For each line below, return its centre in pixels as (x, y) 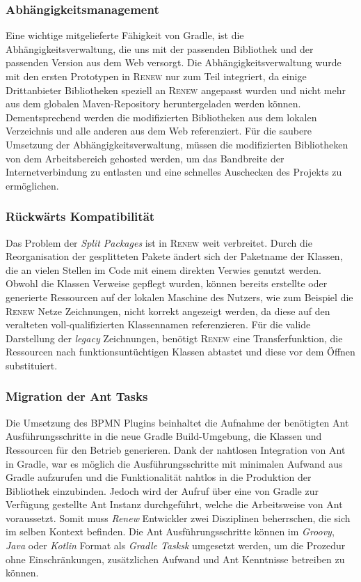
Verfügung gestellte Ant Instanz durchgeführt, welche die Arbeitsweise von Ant (174, 504)
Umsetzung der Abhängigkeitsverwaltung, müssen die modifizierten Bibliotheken (177, 144)
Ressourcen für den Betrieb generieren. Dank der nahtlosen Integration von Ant (176, 449)
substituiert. (32, 365)
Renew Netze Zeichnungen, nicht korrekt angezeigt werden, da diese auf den (168, 311)
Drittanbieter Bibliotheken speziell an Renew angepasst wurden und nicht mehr (176, 90)
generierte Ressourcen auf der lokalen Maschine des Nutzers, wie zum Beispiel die (179, 297)
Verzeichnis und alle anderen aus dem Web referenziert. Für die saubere (159, 131)
